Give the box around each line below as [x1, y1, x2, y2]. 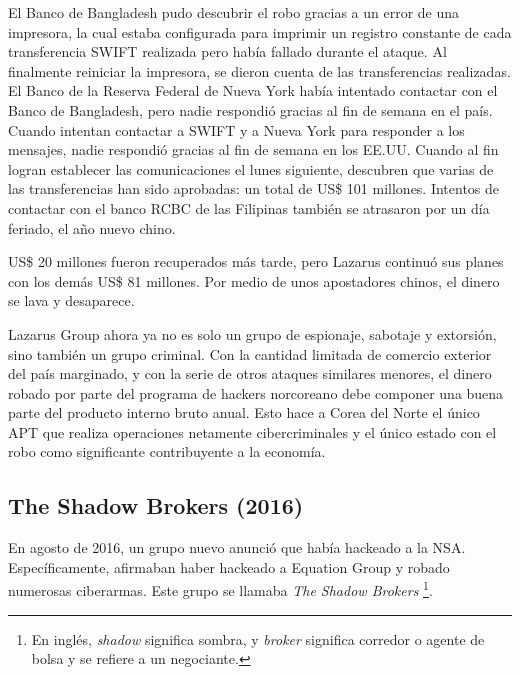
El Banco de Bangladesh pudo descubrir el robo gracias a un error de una [8, 2, 460, 22]
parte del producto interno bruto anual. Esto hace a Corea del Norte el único [8, 402, 480, 423]
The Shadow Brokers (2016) [8, 490, 304, 521]
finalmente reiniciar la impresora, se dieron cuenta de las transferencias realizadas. [8, 60, 511, 81]
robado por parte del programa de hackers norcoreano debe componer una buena [8, 382, 504, 403]
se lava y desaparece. [8, 290, 135, 311]
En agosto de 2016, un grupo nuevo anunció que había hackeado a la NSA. [8, 537, 466, 558]
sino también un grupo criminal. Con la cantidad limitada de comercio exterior [8, 343, 492, 364]
